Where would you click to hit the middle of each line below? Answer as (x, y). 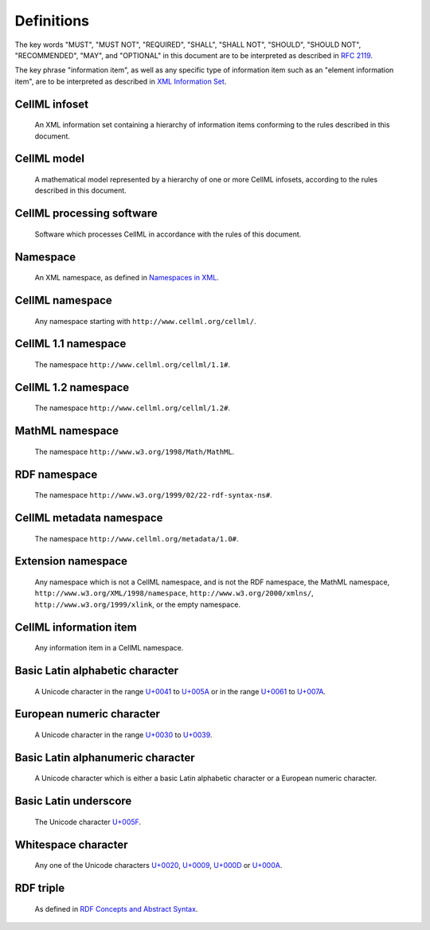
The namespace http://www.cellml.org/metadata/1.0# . (137, 538)
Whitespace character (71, 844)
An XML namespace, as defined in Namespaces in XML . (127, 278)
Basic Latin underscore (73, 801)
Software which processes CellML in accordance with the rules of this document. (168, 234)
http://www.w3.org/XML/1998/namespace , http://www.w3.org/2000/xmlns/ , (174, 593)
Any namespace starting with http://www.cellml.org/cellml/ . (145, 321)
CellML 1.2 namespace (72, 387)
